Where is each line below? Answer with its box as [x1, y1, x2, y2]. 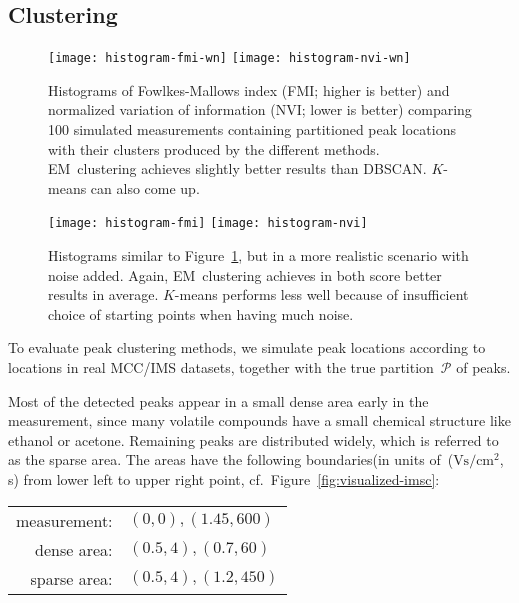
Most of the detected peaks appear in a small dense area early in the [8, 390, 429, 411]
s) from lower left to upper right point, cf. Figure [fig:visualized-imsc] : [8, 469, 440, 490]
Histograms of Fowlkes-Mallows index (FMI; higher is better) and [48, 79, 450, 100]
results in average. [48, 284, 159, 305]
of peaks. [456, 357, 511, 378]
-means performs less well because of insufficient [174, 284, 469, 305]
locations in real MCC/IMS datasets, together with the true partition [8, 357, 434, 378]
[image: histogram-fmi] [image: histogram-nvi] [48, 216, 368, 231]
